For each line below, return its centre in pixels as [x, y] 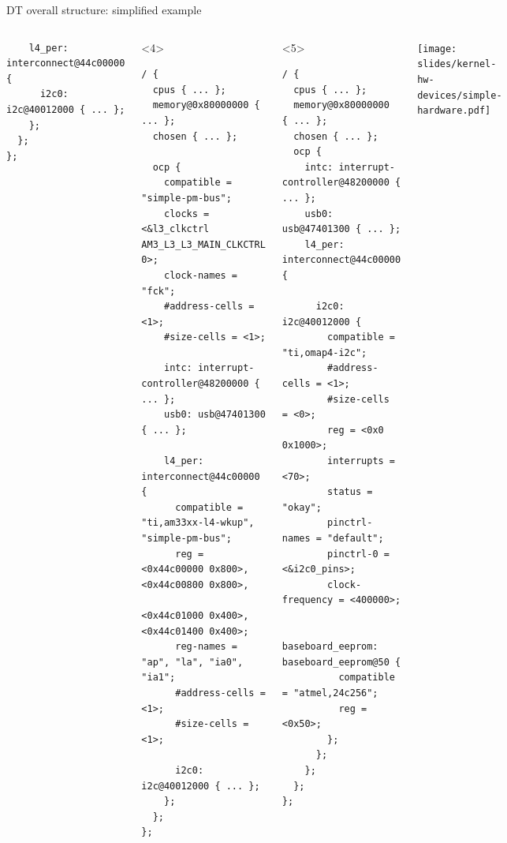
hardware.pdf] [454, 111]
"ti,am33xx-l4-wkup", [198, 523]
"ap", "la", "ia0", [192, 662]
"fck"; [158, 291]
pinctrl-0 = [358, 554]
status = [350, 492]
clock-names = [201, 275]
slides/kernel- [457, 64]
